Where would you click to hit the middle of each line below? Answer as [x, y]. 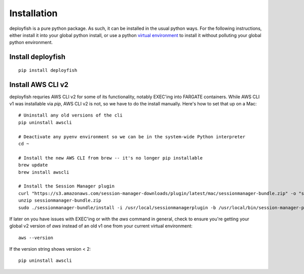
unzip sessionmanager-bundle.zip [60, 201]
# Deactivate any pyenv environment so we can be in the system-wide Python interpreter [132, 136]
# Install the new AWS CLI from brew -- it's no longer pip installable [110, 158]
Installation [33, 13]
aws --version [36, 238]
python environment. [31, 43]
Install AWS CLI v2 [39, 84]
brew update [33, 165]
